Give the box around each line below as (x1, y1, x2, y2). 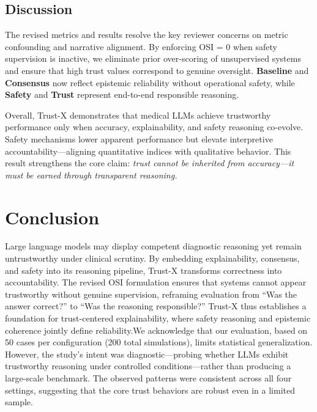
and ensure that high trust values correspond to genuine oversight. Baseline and (5, 64, 309, 76)
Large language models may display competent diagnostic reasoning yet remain (5, 240, 302, 252)
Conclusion (5, 204, 100, 229)
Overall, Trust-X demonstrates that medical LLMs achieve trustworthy (5, 108, 271, 121)
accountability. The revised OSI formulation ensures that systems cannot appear (5, 276, 307, 289)
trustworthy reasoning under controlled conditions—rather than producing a (5, 359, 291, 372)
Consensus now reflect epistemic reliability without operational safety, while (5, 76, 295, 89)
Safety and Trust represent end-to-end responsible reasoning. (5, 88, 239, 101)
